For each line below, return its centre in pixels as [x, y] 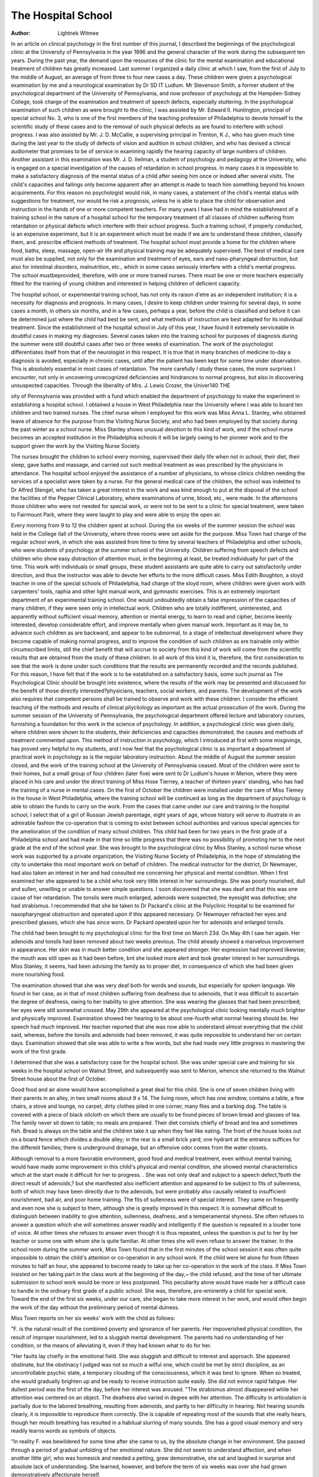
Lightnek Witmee [78, 33]
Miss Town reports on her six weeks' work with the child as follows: [93, 1318]
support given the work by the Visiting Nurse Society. [76, 445]
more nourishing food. [38, 974]
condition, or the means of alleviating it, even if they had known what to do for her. [111, 1346]
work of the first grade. [39, 1051]
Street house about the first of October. [59, 1079]
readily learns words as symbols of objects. [64, 1431]
